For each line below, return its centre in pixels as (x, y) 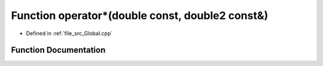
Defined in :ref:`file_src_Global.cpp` (69, 33)
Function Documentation (58, 50)
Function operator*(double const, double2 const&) (140, 15)
